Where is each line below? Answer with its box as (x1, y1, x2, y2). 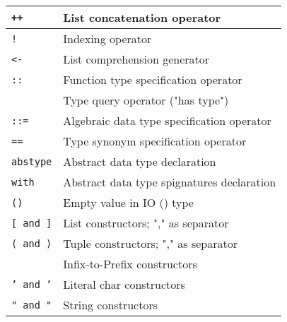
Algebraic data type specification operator (63, 112, 271, 129)
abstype (11, 155, 52, 167)
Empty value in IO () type (63, 194, 194, 210)
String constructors (63, 297, 158, 313)
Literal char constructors (63, 276, 185, 292)
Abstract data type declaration (63, 153, 216, 169)
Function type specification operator (63, 71, 242, 88)
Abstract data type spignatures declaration (63, 174, 276, 190)
